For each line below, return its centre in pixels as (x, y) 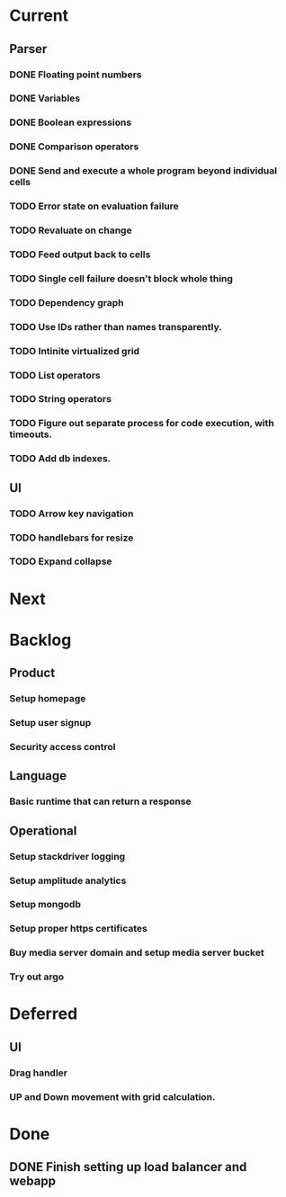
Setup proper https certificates (79, 929)
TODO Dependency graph (67, 302)
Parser (28, 49)
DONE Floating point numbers (76, 75)
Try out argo (37, 977)
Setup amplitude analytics (68, 880)
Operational (43, 831)
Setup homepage (48, 699)
